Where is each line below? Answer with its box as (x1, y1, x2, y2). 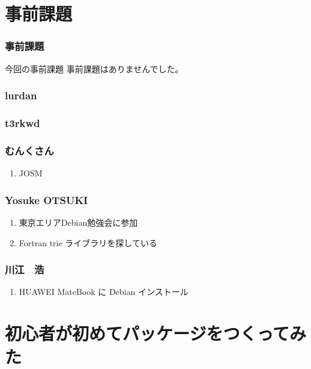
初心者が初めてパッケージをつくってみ (5, 321, 307, 346)
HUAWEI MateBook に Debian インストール (19, 285, 189, 298)
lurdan (5, 88, 37, 103)
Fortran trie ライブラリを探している (19, 236, 157, 249)
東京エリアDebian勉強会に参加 (19, 216, 138, 228)
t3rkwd (5, 115, 40, 130)
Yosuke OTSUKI (5, 192, 88, 207)
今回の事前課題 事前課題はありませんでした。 (5, 62, 184, 75)
